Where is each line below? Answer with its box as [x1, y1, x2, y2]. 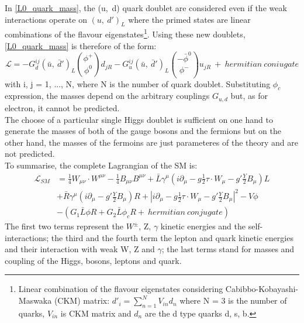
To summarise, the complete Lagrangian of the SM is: [5, 159, 198, 171]
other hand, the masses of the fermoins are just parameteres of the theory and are [5, 136, 298, 148]
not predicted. [5, 147, 55, 160]
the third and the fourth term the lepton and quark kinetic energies [51, 231, 293, 243]
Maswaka [18, 294, 52, 307]
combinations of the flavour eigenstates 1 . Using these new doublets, [5, 26, 246, 40]
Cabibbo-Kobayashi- [225, 283, 298, 295]
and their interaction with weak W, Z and [5, 243, 155, 255]
